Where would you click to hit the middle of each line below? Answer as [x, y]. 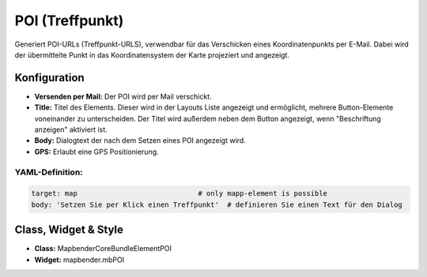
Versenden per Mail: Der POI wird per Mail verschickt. [123, 96]
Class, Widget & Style [69, 230]
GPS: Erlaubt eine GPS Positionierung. [96, 152]
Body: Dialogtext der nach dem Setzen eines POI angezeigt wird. [140, 140]
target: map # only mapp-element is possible [179, 194]
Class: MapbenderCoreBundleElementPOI [103, 249]
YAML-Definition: [49, 172]
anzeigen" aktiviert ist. [71, 129]
